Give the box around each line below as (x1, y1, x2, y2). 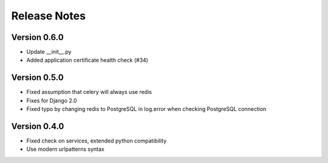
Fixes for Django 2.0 (26, 97, 77, 104)
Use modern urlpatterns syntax (26, 145, 104, 153)
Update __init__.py (26, 48, 72, 56)
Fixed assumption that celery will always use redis (26, 88, 152, 96)
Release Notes (11, 9, 86, 22)
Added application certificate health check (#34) (26, 56, 149, 64)
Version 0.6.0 (11, 32, 64, 42)
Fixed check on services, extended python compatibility (26, 137, 167, 145)
